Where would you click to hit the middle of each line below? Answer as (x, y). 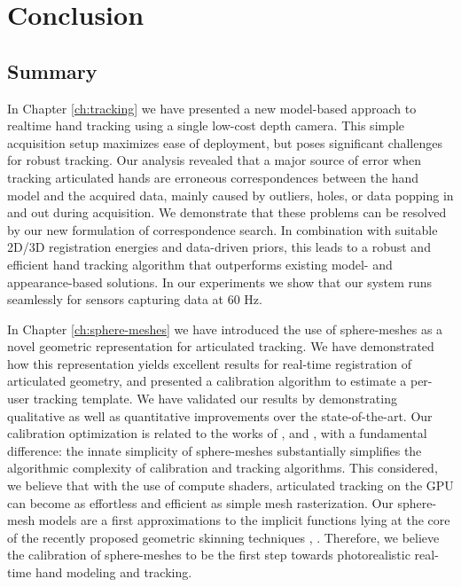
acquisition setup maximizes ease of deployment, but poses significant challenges (225, 142)
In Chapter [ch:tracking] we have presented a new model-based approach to (212, 108)
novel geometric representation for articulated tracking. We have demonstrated (221, 346)
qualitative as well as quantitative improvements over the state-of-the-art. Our (220, 415)
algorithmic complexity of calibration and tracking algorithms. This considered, (223, 468)
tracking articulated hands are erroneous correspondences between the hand (213, 177)
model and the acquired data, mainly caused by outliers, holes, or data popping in (230, 195)
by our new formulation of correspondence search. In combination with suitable (223, 229)
